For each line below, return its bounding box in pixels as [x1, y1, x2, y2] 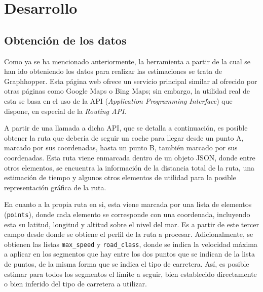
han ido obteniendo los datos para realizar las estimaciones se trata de [4, 66, 222, 76]
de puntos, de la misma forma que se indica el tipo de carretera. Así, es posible [4, 258, 249, 269]
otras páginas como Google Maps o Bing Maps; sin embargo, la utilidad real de [4, 86, 250, 96]
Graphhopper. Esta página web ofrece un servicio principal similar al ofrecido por [4, 75, 257, 86]
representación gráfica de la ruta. [4, 182, 106, 192]
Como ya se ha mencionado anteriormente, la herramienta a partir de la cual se [4, 56, 251, 66]
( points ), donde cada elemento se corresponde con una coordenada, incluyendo [4, 208, 250, 219]
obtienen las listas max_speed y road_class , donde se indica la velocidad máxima [4, 238, 257, 249]
